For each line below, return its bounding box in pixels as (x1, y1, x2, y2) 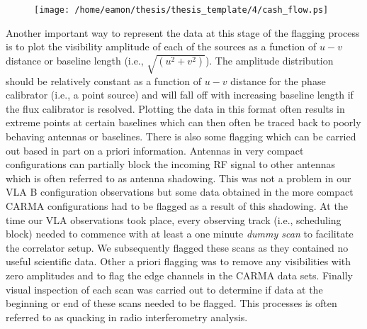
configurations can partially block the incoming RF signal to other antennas (6, 157, 336, 172)
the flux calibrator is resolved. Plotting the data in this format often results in (6, 101, 345, 116)
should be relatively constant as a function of (6, 73, 202, 88)
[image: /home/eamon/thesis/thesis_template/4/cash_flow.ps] (34, 5, 329, 15)
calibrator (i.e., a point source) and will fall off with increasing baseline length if (6, 87, 354, 102)
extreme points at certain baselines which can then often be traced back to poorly (6, 115, 361, 130)
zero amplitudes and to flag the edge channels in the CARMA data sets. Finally (6, 267, 353, 282)
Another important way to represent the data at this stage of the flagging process (6, 25, 360, 40)
